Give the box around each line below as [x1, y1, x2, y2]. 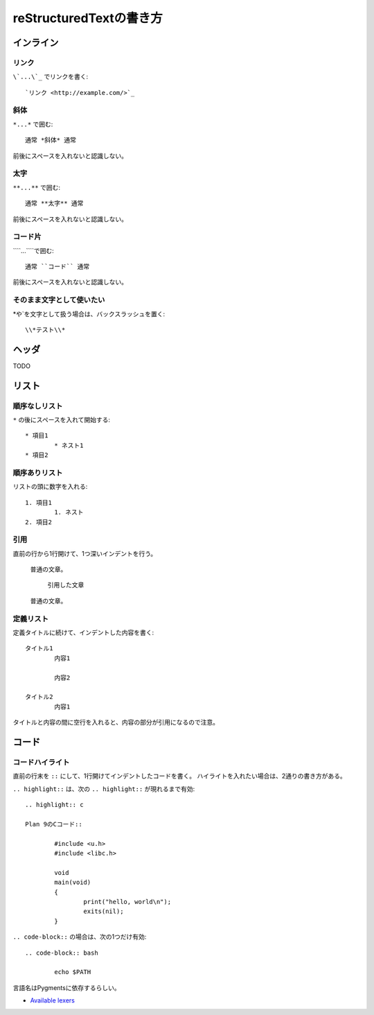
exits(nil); [83, 908, 124, 915]
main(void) [54, 878, 91, 887]
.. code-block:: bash [25, 948, 98, 957]
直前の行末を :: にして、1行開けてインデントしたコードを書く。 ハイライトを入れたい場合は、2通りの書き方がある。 [12, 772, 346, 780]
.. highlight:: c [25, 801, 84, 809]
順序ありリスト [12, 468, 63, 478]
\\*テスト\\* [25, 326, 66, 333]
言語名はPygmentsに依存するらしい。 [12, 983, 121, 991]
